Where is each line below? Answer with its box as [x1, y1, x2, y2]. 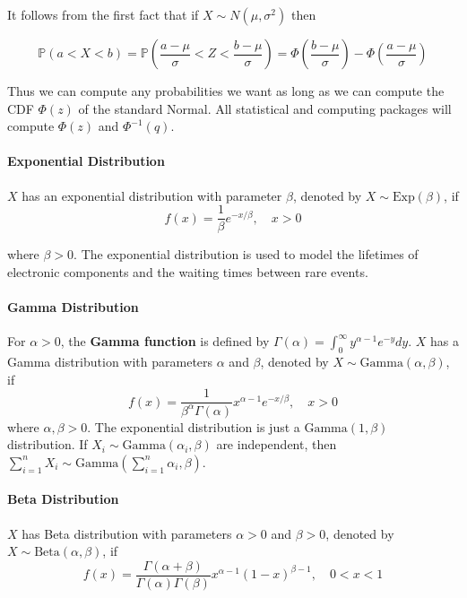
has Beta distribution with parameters [22, 524, 232, 542]
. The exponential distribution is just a [87, 417, 300, 436]
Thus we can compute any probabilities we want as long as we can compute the [7, 82, 445, 100]
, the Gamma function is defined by [60, 332, 270, 351]
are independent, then [216, 435, 337, 454]
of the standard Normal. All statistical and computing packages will [78, 99, 452, 117]
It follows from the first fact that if [7, 5, 199, 23]
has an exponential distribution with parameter [22, 186, 282, 204]
